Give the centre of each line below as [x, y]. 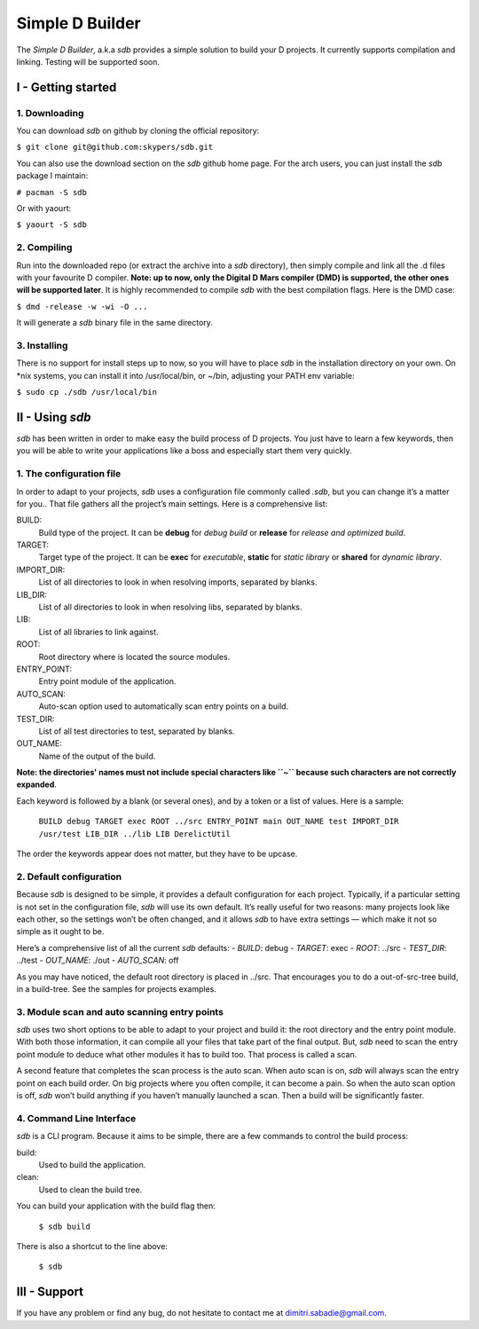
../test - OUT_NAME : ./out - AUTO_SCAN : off [98, 960]
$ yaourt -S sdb [52, 225]
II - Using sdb [54, 417]
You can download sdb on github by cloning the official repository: [138, 131]
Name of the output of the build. [97, 756]
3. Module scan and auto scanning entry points [120, 1011]
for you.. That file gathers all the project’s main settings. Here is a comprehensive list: [172, 503]
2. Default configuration [69, 877]
